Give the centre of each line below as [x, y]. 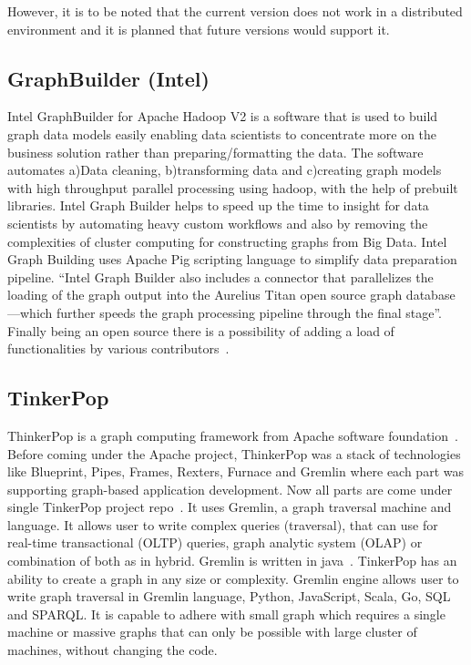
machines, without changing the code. [113, 650]
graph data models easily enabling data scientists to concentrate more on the [222, 133]
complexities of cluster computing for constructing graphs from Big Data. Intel [227, 241]
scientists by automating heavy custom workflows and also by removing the [218, 223]
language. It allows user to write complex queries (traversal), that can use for [223, 524]
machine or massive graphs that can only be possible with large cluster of [212, 632]
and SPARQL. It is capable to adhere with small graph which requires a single [226, 614]
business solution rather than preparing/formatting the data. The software [215, 152]
